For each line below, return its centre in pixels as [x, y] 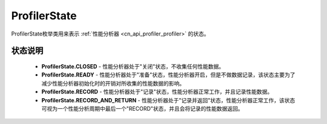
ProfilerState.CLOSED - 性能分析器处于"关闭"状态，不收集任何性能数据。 [133, 66]
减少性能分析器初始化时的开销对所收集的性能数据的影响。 [113, 83]
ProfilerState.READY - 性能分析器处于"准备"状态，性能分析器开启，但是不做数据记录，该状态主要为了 [169, 75]
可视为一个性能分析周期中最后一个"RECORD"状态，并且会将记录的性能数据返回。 [142, 108]
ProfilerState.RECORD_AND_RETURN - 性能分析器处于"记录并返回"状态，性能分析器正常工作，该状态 [168, 100]
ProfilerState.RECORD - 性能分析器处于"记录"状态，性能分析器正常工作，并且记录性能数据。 [157, 92]
